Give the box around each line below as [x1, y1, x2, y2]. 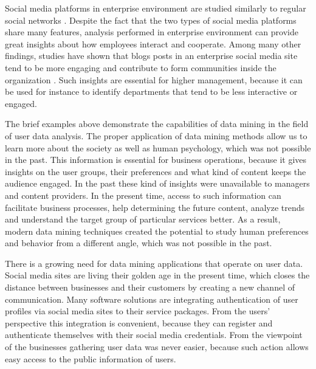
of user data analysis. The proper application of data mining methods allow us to [5, 129, 307, 142]
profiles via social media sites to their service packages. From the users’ [5, 305, 270, 317]
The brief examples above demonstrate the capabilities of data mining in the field [5, 117, 309, 130]
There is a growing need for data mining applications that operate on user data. [5, 257, 303, 269]
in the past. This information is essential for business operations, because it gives [5, 153, 307, 166]
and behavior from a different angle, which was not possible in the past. [5, 236, 272, 249]
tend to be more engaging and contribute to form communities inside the [5, 61, 276, 74]
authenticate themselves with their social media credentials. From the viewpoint [5, 328, 303, 341]
